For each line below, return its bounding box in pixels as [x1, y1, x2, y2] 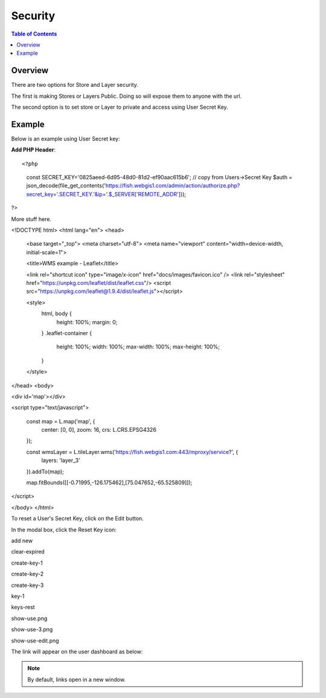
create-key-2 [11, 571, 44, 578]
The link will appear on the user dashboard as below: [11, 648, 143, 655]
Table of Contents [11, 30, 57, 37]
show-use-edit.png [11, 637, 60, 644]
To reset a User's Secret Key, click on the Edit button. [11, 515, 144, 522]
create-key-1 [11, 559, 43, 566]
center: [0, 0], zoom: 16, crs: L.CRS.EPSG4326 [41, 426, 157, 434]
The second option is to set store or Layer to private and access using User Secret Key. [11, 103, 229, 111]
